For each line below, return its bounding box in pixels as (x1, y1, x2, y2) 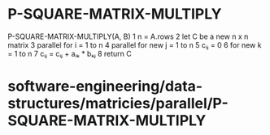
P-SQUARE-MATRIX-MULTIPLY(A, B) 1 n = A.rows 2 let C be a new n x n (7, 32, 249, 41)
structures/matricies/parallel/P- (7, 95, 229, 113)
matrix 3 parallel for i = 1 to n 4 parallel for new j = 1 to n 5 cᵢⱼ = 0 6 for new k (7, 40, 262, 49)
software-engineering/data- (7, 78, 203, 95)
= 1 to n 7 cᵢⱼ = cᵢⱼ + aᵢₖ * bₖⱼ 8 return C (7, 49, 132, 58)
